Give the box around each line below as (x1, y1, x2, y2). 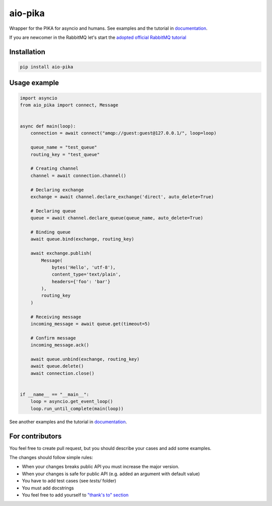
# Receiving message (30, 314, 82, 320)
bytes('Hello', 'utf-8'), (51, 264, 116, 270)
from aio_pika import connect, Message (20, 102, 118, 108)
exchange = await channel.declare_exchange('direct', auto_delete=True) (30, 194, 214, 199)
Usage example (9, 79, 59, 87)
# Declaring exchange (30, 187, 84, 193)
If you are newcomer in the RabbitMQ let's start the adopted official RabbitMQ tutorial (9, 34, 186, 40)
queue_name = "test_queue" (30, 144, 98, 150)
